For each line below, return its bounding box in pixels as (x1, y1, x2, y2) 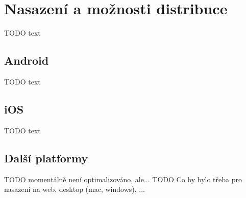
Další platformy (4, 150, 88, 165)
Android (4, 52, 49, 68)
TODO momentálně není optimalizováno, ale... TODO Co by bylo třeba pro (4, 174, 242, 184)
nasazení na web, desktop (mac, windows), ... (4, 184, 145, 194)
